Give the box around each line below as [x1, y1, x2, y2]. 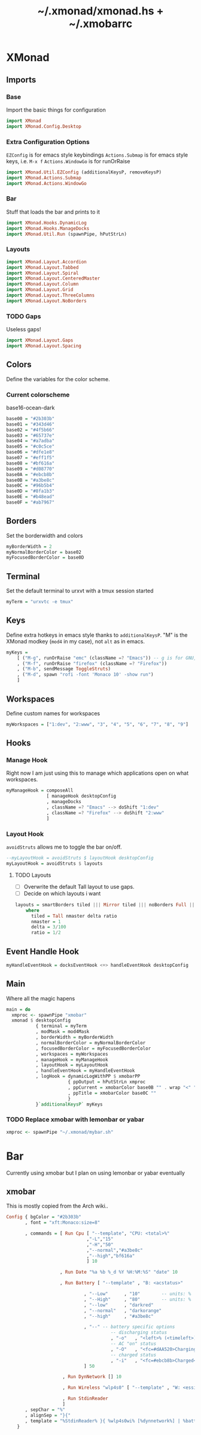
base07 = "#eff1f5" [6, 455, 55, 461]
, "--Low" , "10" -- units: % [83, 1291, 191, 1297]
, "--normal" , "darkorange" [83, 1307, 162, 1314]
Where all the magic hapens [6, 994, 75, 1002]
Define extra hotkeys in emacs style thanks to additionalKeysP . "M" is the [6, 631, 188, 639]
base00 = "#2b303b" [6, 415, 55, 421]
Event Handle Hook [6, 946, 80, 957]
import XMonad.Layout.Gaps [6, 337, 74, 343]
